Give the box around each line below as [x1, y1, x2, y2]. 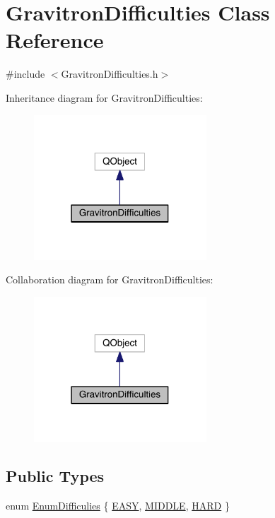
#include [6, 66, 45, 81]
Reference [6, 25, 104, 54]
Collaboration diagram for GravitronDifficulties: [6, 272, 213, 287]
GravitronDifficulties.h [61, 66, 158, 81]
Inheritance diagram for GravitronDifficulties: [6, 90, 203, 105]
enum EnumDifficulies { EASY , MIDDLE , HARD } [6, 498, 230, 512]
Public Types [6, 464, 105, 486]
